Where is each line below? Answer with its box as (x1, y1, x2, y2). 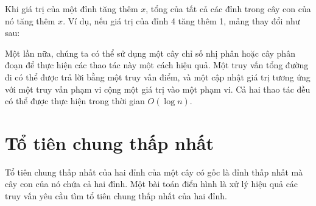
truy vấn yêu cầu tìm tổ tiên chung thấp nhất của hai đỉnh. (5, 190, 227, 202)
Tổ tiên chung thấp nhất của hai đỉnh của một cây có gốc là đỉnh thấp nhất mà (5, 165, 303, 178)
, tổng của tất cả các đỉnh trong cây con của (146, 2, 311, 15)
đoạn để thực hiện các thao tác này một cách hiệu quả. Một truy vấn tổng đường (5, 59, 309, 71)
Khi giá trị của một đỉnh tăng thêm (5, 2, 138, 15)
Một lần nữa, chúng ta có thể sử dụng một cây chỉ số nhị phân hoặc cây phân (5, 46, 295, 59)
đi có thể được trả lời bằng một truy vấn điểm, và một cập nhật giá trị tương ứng (5, 70, 311, 83)
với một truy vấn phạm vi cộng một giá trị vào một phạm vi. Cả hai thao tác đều (5, 82, 311, 95)
